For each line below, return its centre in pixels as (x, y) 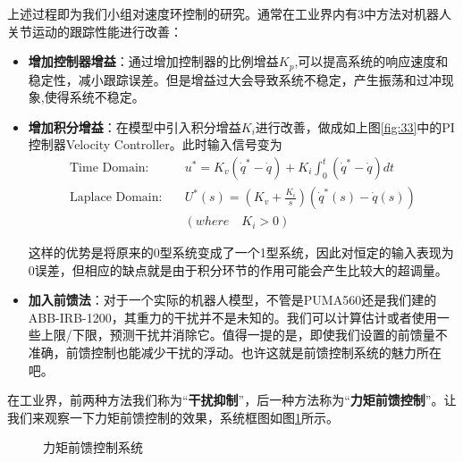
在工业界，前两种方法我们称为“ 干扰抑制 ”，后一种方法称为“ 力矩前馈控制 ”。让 (232, 400)
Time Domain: (109, 168)
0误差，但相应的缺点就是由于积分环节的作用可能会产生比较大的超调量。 (238, 269)
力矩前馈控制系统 (93, 447)
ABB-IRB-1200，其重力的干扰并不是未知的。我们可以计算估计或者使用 (232, 317)
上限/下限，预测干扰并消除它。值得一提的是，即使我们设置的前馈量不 (244, 335)
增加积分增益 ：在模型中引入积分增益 (135, 126)
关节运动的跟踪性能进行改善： (95, 31)
